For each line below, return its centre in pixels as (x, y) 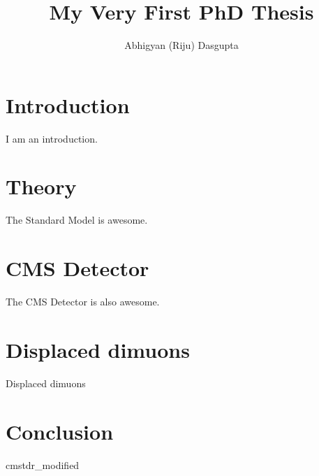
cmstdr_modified (43, 464)
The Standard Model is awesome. (77, 220)
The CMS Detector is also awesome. (83, 302)
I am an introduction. (52, 138)
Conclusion (60, 431)
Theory (41, 186)
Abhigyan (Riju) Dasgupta (181, 45)
